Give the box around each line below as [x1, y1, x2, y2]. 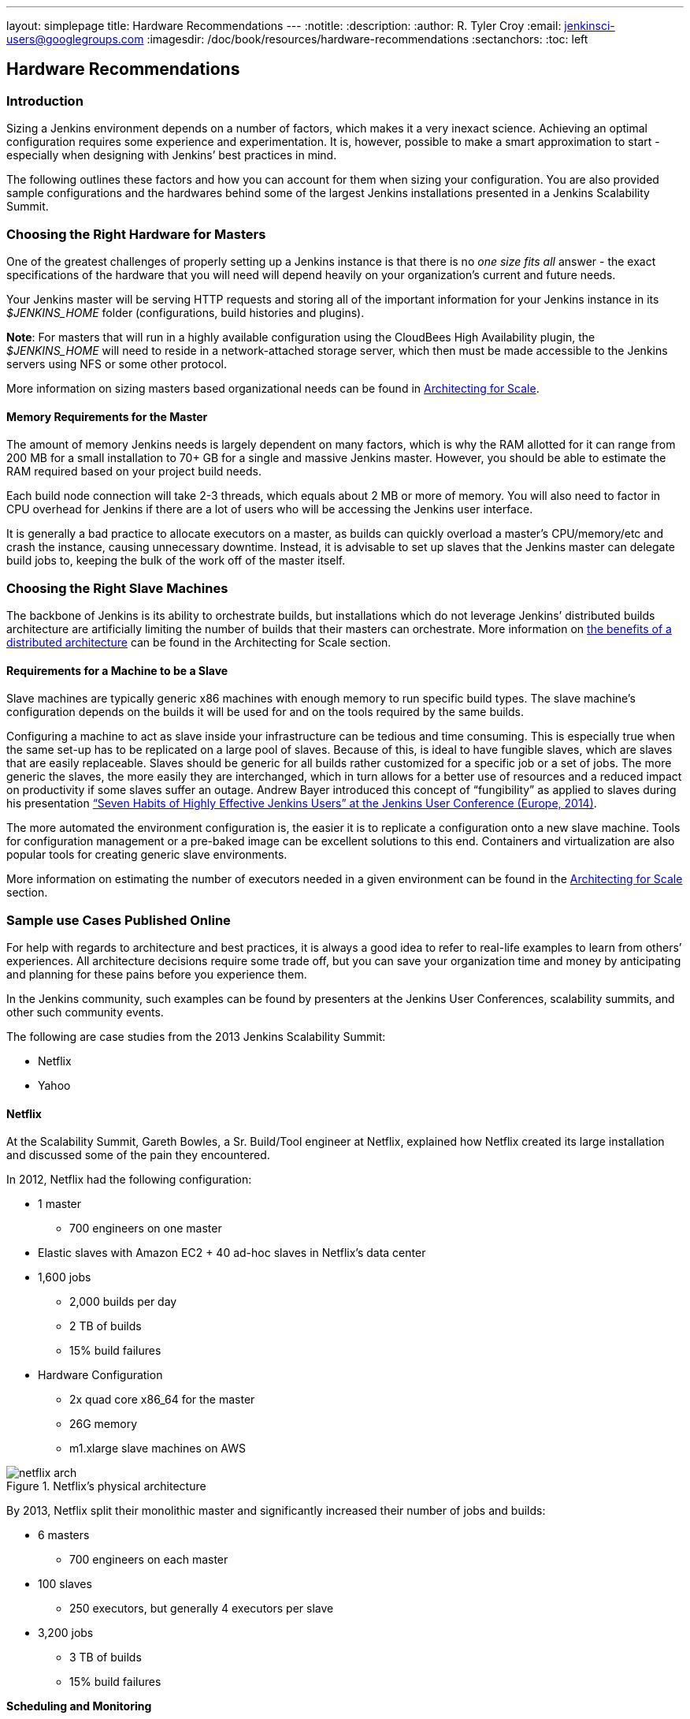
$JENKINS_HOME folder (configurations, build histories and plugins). [6, 305, 365, 319]
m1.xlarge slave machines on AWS [69, 1441, 246, 1456]
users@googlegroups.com [6, 32, 144, 46]
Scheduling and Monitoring [6, 1699, 152, 1713]
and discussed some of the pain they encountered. [6, 1148, 270, 1162]
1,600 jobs [38, 1270, 91, 1285]
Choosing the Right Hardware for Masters [6, 226, 266, 242]
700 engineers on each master [69, 1553, 228, 1567]
